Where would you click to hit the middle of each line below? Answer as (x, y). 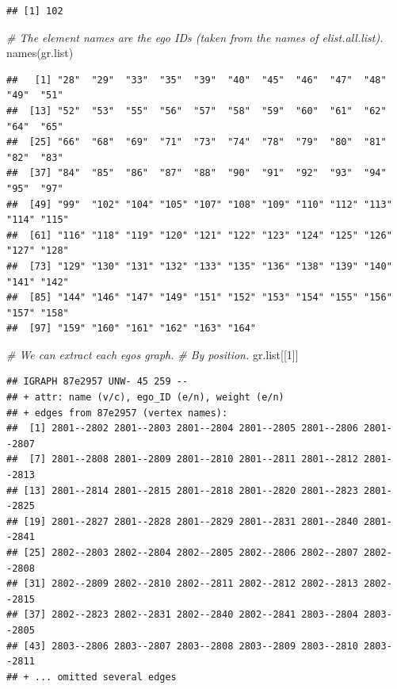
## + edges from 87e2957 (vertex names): (117, 413)
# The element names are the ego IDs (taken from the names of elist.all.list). (195, 37)
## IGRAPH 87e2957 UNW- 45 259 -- (97, 382)
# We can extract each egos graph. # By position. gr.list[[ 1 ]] (153, 354)
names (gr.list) (40, 53)
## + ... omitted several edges (92, 677)
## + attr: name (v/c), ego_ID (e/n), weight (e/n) (145, 398)
